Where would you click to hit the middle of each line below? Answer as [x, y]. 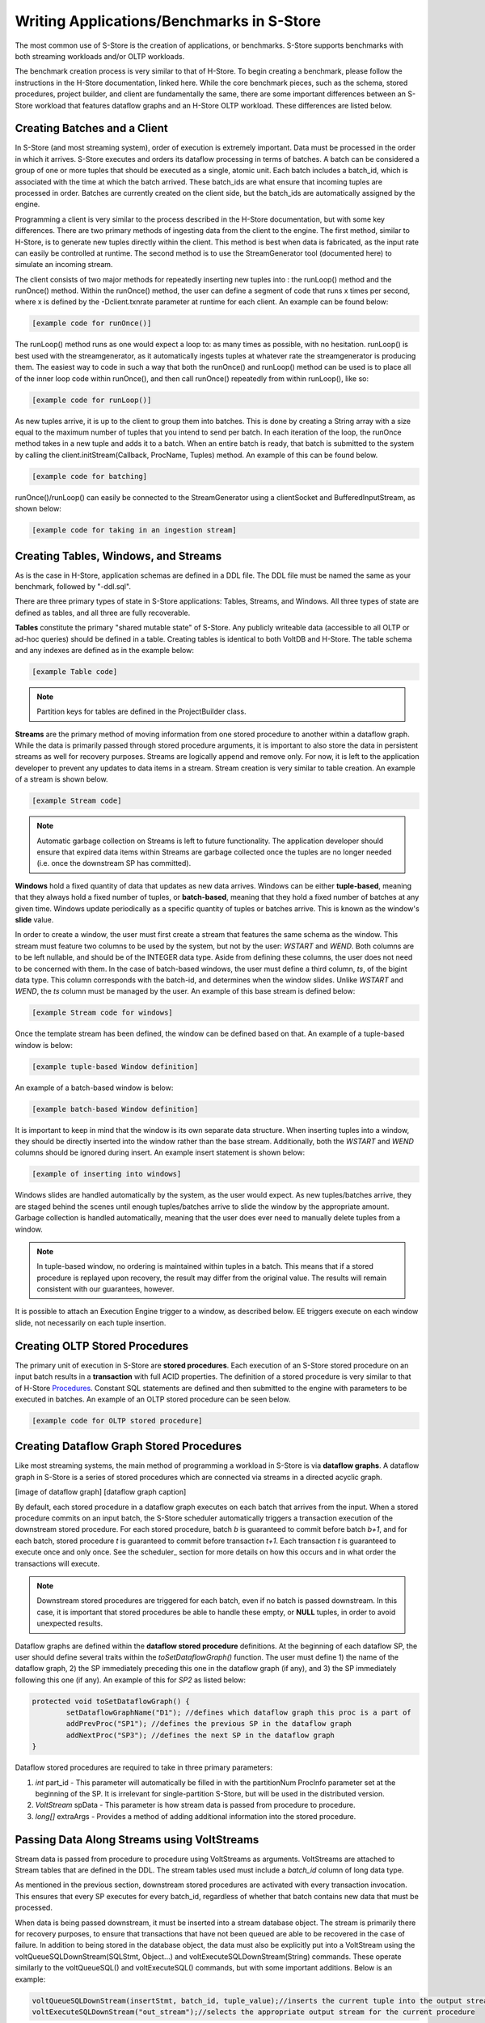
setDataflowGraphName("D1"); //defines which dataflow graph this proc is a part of [238, 1713]
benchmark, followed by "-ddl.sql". [73, 586]
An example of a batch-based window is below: [94, 1088]
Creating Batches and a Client [92, 128]
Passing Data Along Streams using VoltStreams [137, 1840]
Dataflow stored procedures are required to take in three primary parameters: [143, 1767]
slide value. [34, 919]
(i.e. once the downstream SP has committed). [114, 863]
